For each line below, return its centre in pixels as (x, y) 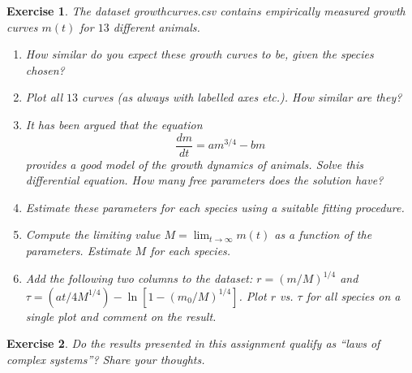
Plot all (44, 97)
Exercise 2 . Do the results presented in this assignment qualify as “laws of (193, 343)
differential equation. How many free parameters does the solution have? (204, 180)
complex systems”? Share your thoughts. (106, 359)
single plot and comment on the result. (121, 316)
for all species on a (353, 295)
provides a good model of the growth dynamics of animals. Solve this (194, 164)
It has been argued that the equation (114, 124)
